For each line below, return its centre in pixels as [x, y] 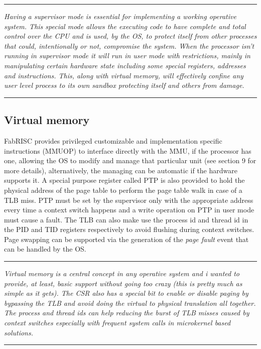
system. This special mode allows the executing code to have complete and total [125, 26]
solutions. [19, 332]
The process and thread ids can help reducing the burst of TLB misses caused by [127, 313]
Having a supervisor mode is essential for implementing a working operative [120, 16]
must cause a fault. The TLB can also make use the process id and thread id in [126, 219]
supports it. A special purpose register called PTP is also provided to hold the [124, 180]
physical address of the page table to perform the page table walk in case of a [123, 190]
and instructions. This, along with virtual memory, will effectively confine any [124, 75]
